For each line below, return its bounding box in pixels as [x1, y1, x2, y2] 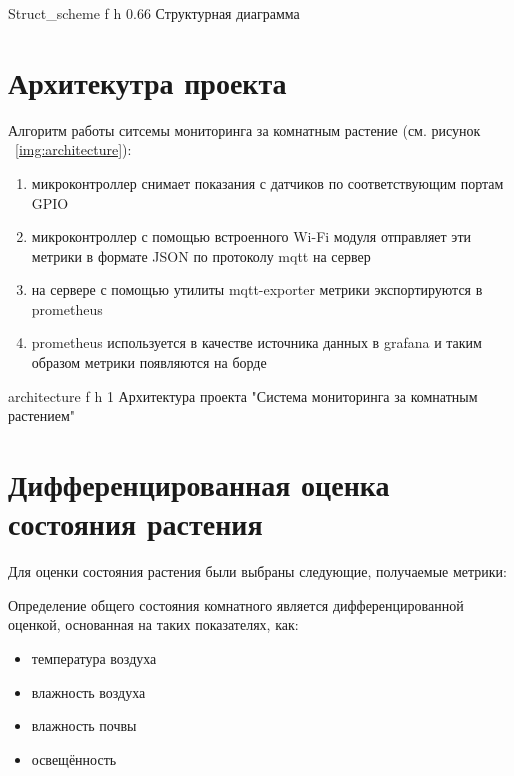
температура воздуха [31, 647, 157, 668]
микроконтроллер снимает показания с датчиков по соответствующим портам [31, 172, 504, 193]
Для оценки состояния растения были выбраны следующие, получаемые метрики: [8, 561, 507, 582]
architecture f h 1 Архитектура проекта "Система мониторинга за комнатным [8, 385, 478, 406]
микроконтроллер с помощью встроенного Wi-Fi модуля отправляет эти [31, 226, 471, 247]
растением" [8, 405, 76, 426]
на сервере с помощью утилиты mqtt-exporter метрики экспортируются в [31, 279, 483, 300]
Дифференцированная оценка [8, 464, 390, 505]
